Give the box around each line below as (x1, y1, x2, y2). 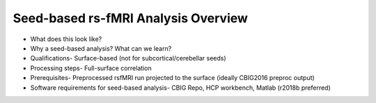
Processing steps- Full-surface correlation (30, 63, 152, 72)
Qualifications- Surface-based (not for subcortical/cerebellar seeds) (30, 54, 226, 63)
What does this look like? (30, 35, 102, 43)
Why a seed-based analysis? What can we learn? (30, 44, 172, 52)
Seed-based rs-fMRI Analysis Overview (13, 10, 249, 26)
